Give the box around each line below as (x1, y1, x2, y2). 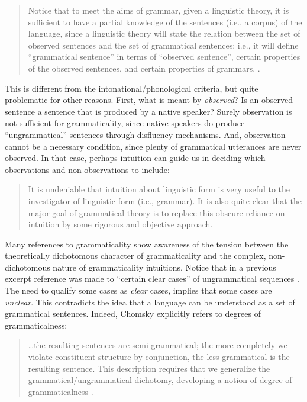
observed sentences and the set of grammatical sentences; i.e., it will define (28, 38, 299, 51)
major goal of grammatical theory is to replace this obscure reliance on (28, 206, 285, 218)
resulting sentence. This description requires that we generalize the (28, 362, 270, 374)
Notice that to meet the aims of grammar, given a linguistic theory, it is (28, 4, 289, 16)
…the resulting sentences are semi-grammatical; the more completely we (28, 339, 287, 351)
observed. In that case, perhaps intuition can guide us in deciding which (5, 152, 266, 164)
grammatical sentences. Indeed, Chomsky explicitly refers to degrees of (5, 307, 261, 320)
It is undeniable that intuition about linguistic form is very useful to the (28, 183, 290, 195)
